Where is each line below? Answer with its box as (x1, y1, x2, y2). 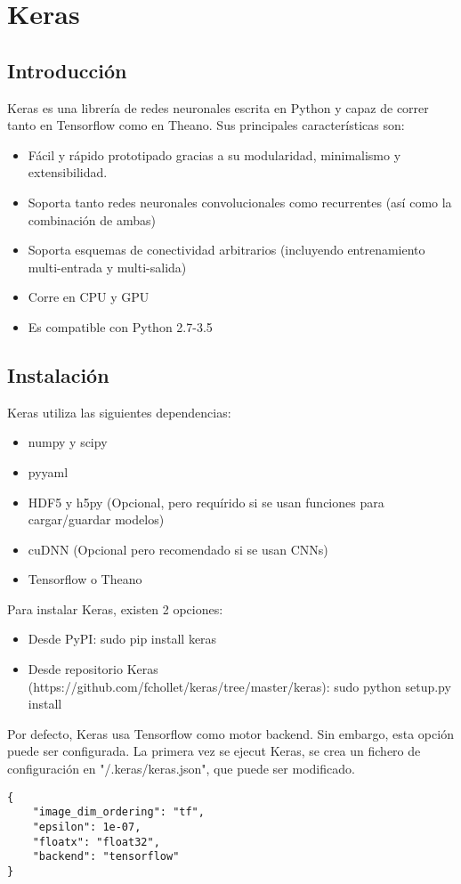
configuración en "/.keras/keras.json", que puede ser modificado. (7, 759, 355, 778)
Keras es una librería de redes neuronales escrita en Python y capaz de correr (7, 98, 429, 117)
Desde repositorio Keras (28, 660, 158, 678)
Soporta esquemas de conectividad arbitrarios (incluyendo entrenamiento (28, 240, 425, 259)
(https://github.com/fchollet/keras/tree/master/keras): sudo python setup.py (28, 677, 451, 695)
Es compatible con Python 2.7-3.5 (28, 317, 213, 336)
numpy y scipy (28, 433, 108, 451)
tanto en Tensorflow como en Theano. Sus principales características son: (7, 116, 405, 134)
